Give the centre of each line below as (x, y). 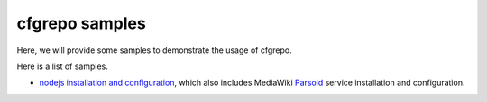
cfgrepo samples (81, 23)
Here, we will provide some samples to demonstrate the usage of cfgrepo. (154, 50)
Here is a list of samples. (62, 66)
